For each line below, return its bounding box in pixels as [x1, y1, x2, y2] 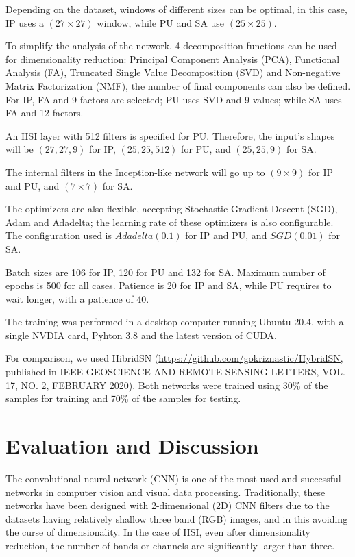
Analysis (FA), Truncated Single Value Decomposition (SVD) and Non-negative [5, 65, 341, 79]
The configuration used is [5, 228, 112, 243]
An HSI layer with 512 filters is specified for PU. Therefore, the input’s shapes [5, 128, 335, 143]
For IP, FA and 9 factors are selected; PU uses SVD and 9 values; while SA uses [5, 92, 342, 106]
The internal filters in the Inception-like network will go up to [5, 164, 265, 179]
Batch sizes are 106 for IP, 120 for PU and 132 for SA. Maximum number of [5, 264, 326, 279]
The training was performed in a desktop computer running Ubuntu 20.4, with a [5, 314, 344, 329]
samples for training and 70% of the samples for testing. [5, 391, 241, 406]
